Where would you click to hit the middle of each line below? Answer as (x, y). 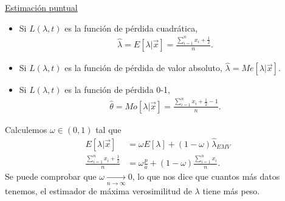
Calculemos (26, 129)
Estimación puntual (41, 7)
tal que (108, 129)
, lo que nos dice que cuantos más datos (206, 176)
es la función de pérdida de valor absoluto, (143, 68)
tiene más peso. (231, 190)
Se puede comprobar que (51, 176)
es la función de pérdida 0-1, (117, 90)
